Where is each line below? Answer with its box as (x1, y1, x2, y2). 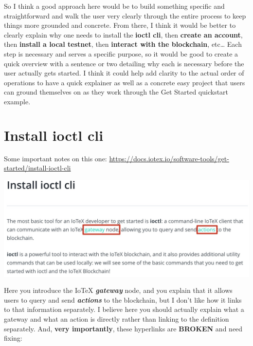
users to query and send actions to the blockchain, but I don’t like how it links (4, 294, 242, 305)
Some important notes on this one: (4, 153, 107, 163)
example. (4, 96, 31, 106)
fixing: (4, 333, 22, 343)
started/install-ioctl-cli (4, 163, 71, 173)
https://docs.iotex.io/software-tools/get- (109, 153, 229, 163)
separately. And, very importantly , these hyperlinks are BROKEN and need (4, 323, 243, 333)
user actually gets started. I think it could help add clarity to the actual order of (4, 68, 244, 78)
